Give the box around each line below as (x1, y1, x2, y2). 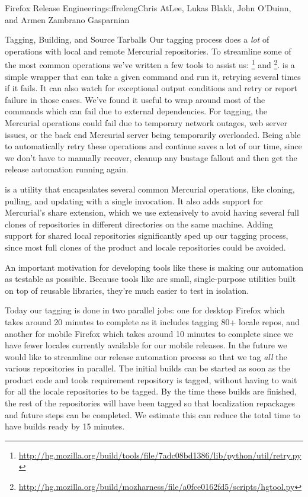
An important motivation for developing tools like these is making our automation (5, 261, 303, 273)
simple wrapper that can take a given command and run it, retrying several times (5, 70, 301, 82)
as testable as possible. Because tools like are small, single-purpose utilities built (5, 272, 296, 285)
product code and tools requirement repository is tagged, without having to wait (5, 373, 297, 386)
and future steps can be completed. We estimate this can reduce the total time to (5, 408, 300, 421)
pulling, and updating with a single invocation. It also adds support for (5, 194, 264, 207)
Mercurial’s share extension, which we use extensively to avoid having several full (5, 206, 299, 219)
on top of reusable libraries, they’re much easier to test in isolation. (5, 284, 249, 296)
